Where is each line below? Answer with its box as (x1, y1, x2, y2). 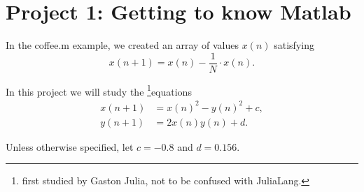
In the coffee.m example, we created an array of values (6, 38, 239, 52)
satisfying (274, 38, 314, 52)
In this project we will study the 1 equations (6, 82, 192, 98)
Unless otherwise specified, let (6, 139, 134, 154)
